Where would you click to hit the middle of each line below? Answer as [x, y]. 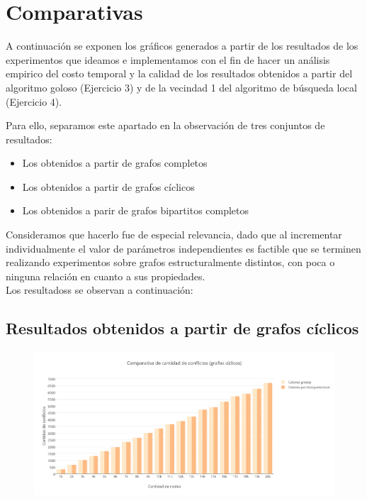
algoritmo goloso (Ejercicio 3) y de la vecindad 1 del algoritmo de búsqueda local [181, 87]
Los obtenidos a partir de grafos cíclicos [108, 186]
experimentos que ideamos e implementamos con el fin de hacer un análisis [168, 59]
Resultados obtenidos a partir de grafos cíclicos [182, 328]
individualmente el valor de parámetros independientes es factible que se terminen [183, 248]
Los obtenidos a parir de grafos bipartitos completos [136, 210]
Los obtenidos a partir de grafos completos [115, 163]
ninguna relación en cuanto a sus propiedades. [106, 276]
